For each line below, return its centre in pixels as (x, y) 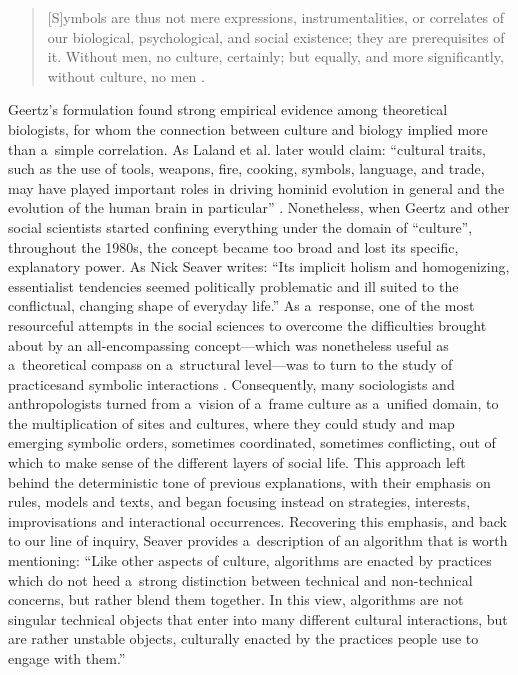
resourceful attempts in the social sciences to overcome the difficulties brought (247, 324)
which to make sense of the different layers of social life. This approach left (237, 462)
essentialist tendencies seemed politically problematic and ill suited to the (233, 285)
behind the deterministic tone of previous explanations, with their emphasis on (249, 481)
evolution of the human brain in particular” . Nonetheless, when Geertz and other (259, 207)
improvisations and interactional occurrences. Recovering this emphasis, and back (258, 520)
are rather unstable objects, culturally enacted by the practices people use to (243, 638)
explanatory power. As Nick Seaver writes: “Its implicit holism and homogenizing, (259, 266)
